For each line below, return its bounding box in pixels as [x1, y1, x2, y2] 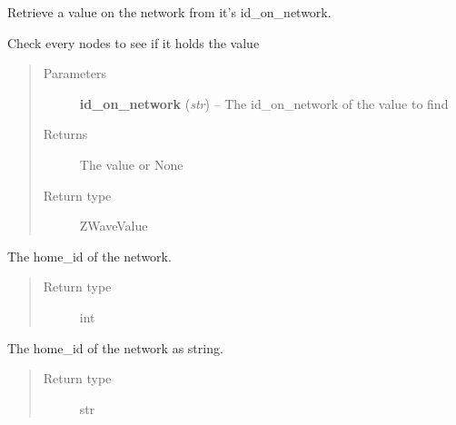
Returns [43, 124, 88, 143]
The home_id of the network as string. [7, 338, 223, 357]
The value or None [79, 154, 183, 173]
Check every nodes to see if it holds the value [7, 33, 260, 52]
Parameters [43, 64, 106, 83]
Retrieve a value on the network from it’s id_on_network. [7, 3, 332, 21]
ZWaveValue [79, 216, 148, 235]
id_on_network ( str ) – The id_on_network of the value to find [79, 94, 449, 113]
